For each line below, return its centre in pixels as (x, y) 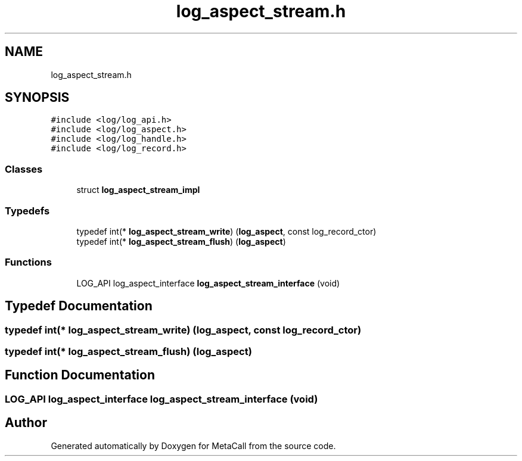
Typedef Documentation (79, 306)
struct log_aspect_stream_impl (138, 190)
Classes (24, 169)
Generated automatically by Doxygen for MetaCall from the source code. (193, 446)
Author (26, 423)
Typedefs (27, 211)
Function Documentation (80, 375)
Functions (28, 262)
